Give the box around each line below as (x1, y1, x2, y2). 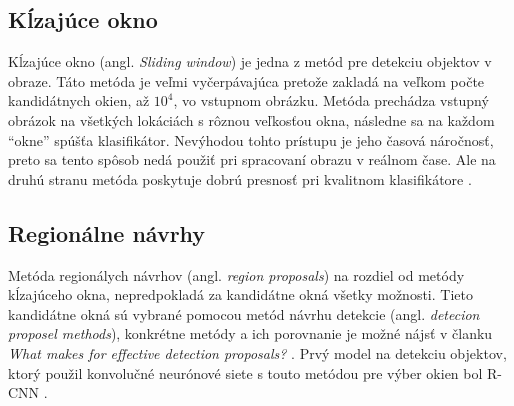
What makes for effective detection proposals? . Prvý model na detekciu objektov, (8, 342, 507, 363)
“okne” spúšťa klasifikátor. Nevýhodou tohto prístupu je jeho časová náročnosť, (8, 129, 494, 150)
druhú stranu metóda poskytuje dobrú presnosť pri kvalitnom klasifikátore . (8, 168, 472, 189)
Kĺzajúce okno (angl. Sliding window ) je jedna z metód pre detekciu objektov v (8, 51, 492, 72)
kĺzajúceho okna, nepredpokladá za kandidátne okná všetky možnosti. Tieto (8, 284, 473, 305)
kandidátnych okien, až (8, 90, 150, 111)
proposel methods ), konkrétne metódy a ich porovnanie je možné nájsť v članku (8, 323, 493, 344)
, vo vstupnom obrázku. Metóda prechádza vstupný (173, 90, 489, 111)
